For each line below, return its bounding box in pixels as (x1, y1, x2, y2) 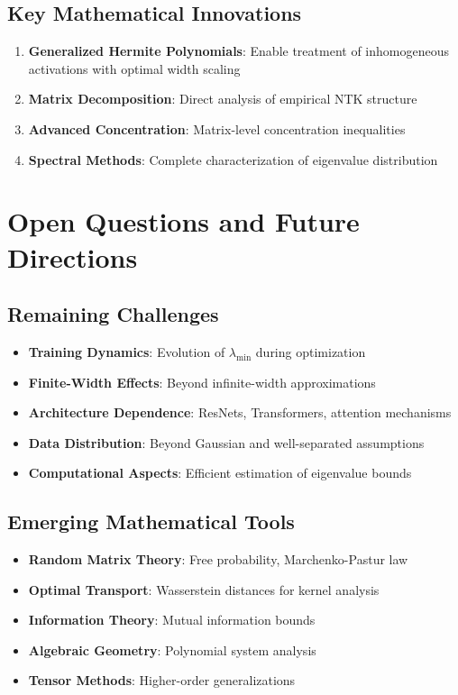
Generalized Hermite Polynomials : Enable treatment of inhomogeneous (28, 41, 449, 60)
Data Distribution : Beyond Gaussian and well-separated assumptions (28, 433, 425, 452)
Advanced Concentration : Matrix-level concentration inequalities (28, 119, 406, 138)
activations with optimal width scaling (28, 59, 241, 78)
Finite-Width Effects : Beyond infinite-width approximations (28, 372, 376, 391)
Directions (7, 238, 138, 275)
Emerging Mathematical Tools (7, 508, 295, 535)
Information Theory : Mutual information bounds (28, 610, 316, 629)
